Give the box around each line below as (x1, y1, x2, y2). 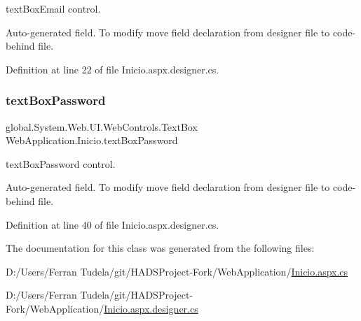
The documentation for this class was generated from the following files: (6, 241, 315, 255)
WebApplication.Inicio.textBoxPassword (6, 133, 178, 148)
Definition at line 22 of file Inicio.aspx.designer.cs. (6, 62, 219, 76)
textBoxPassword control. (6, 156, 116, 171)
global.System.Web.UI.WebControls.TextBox (6, 119, 198, 134)
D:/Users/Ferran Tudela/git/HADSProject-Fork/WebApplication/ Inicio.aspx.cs (6, 264, 348, 278)
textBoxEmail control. (6, 1, 101, 15)
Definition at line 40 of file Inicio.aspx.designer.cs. (6, 217, 219, 231)
